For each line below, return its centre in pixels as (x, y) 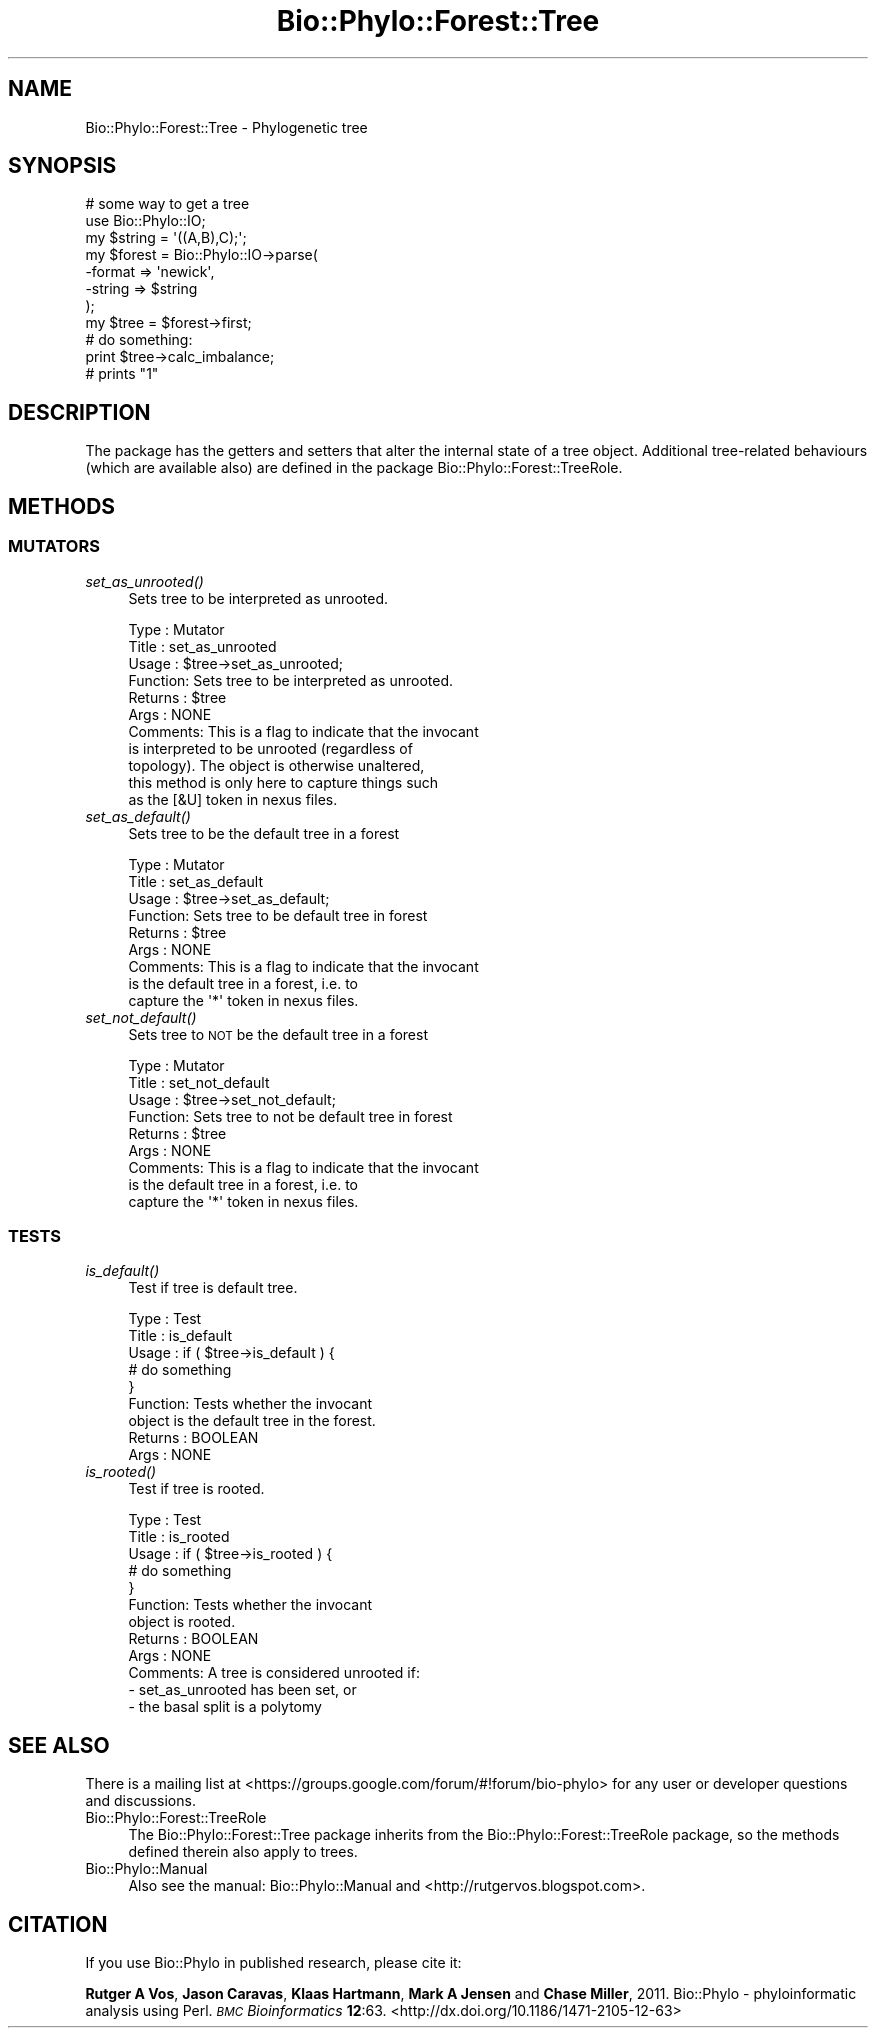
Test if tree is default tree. (213, 1288)
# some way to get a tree (167, 204)
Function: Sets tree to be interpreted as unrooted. (291, 680)
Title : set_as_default (196, 881)
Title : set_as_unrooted (202, 646)
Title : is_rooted (179, 1537)
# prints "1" (122, 374)
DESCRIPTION (79, 412)
